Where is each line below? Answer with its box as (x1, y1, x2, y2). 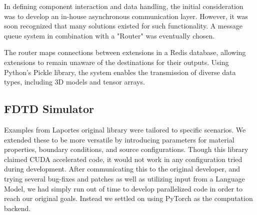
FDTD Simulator (4, 101, 94, 116)
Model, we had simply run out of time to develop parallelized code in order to (4, 183, 243, 193)
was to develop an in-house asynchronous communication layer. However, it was (4, 10, 248, 21)
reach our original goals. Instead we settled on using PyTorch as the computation (4, 193, 253, 203)
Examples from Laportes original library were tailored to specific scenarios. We (4, 124, 246, 134)
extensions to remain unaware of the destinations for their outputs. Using (4, 56, 229, 67)
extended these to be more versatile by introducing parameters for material (4, 134, 234, 144)
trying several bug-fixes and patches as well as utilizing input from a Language (4, 173, 245, 183)
